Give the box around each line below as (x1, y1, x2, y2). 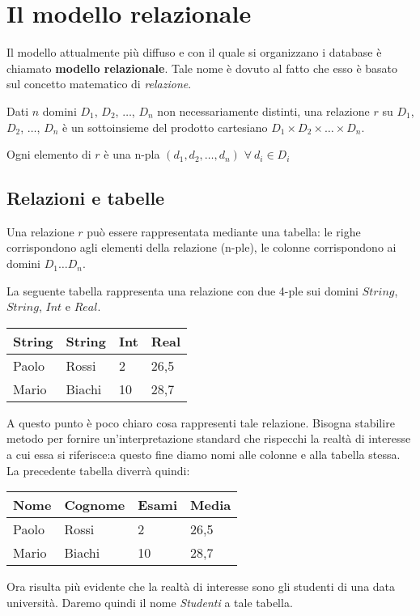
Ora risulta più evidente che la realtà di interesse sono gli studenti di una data (6, 578, 396, 595)
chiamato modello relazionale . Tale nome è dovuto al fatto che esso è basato (6, 59, 398, 76)
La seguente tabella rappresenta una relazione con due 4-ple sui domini (6, 282, 358, 299)
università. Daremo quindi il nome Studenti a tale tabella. (6, 593, 293, 610)
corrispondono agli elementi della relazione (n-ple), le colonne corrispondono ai (6, 239, 397, 256)
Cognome (64, 495, 125, 515)
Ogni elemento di (6, 146, 91, 163)
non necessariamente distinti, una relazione (157, 102, 370, 119)
